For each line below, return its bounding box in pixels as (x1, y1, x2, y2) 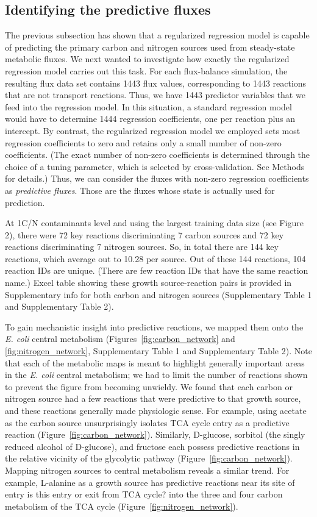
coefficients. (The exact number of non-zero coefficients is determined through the (5, 148, 310, 161)
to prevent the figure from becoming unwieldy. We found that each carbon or (5, 380, 293, 393)
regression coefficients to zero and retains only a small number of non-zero (5, 136, 282, 149)
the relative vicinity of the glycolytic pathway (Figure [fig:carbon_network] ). (5, 452, 293, 465)
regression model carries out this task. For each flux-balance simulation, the (5, 64, 288, 77)
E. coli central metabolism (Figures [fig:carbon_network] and (5, 332, 235, 345)
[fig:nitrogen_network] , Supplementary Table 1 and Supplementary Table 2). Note (5, 344, 312, 357)
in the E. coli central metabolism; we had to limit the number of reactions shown (5, 368, 308, 381)
